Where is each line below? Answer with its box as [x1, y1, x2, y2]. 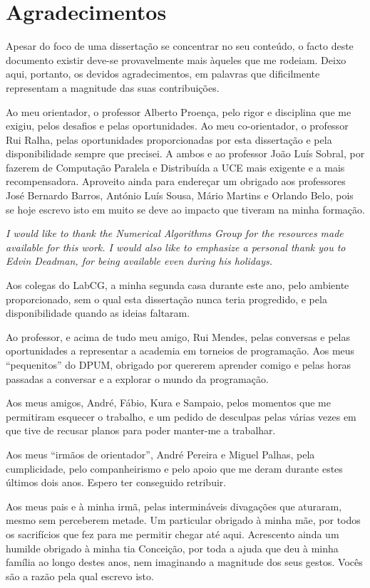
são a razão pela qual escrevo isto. [6, 568, 154, 583]
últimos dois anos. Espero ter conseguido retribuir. [6, 475, 227, 490]
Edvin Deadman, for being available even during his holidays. [6, 253, 272, 268]
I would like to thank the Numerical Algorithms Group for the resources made [6, 226, 344, 241]
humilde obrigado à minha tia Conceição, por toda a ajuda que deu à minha [6, 540, 339, 555]
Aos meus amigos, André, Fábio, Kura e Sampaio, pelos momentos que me [6, 395, 331, 410]
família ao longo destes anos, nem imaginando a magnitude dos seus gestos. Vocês [6, 555, 363, 569]
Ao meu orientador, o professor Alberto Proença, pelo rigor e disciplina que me [6, 104, 351, 119]
